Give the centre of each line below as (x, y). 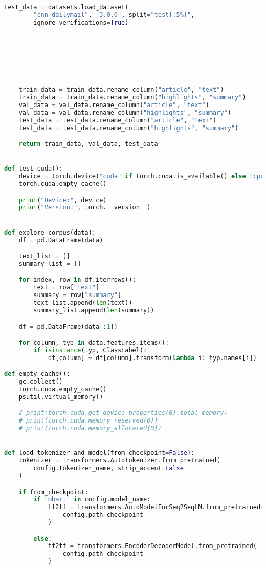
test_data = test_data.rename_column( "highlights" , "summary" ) (129, 128)
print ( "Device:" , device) (63, 200)
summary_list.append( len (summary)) (94, 310)
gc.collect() (41, 382)
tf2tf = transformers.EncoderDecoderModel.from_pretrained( (152, 546)
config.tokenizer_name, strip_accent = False (108, 468)
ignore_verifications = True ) (81, 22)
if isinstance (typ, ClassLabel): (90, 350)
